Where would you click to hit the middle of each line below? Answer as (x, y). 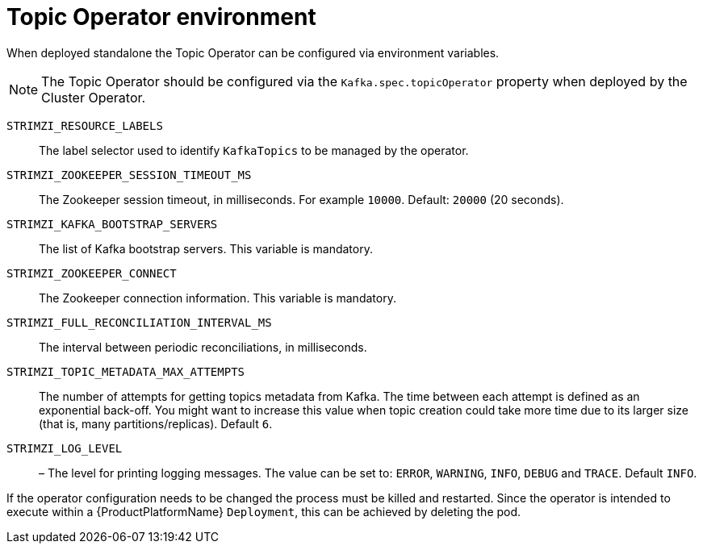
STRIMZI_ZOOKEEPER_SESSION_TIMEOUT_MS (129, 175)
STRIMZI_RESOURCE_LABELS (85, 125)
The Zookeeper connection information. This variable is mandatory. (218, 298)
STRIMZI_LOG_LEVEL (65, 448)
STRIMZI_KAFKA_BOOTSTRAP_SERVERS (112, 224)
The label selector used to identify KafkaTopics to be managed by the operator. (254, 150)
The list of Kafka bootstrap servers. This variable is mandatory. (206, 248)
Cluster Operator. (94, 97)
